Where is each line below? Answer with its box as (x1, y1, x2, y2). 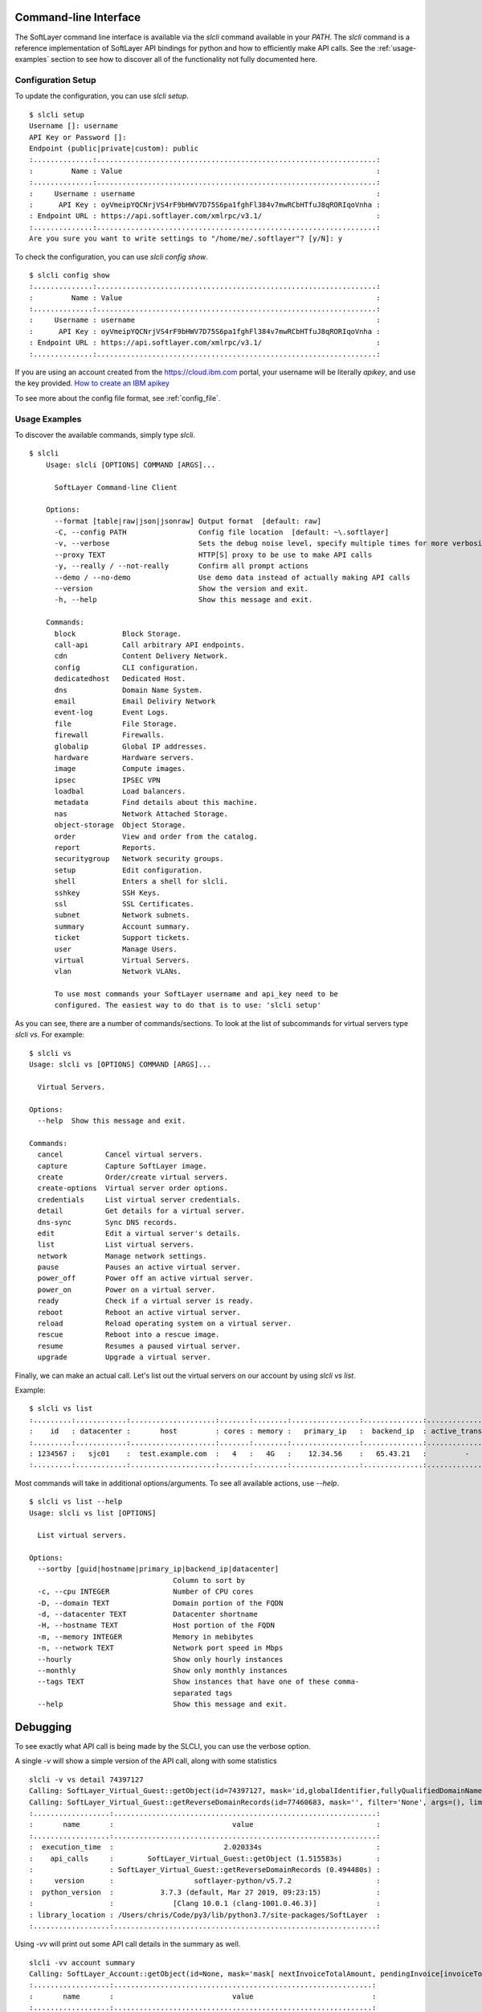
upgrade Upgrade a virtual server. (37, 1353, 212, 1362)
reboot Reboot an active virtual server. (37, 1308, 241, 1317)
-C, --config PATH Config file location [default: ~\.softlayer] (54, 528, 390, 537)
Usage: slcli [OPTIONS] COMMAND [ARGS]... (45, 460, 216, 469)
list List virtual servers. (37, 1240, 194, 1249)
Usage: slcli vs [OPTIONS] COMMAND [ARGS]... (29, 1060, 212, 1070)
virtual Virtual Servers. (54, 955, 190, 965)
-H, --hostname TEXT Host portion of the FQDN (37, 1621, 275, 1630)
